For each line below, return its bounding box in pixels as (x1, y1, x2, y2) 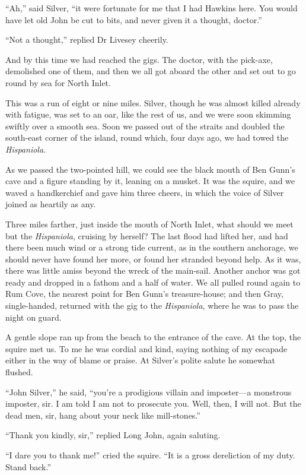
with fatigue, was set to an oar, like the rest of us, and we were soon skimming (5, 108, 291, 121)
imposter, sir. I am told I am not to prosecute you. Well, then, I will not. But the (5, 397, 301, 410)
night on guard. (5, 311, 62, 323)
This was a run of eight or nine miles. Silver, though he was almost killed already (5, 96, 301, 109)
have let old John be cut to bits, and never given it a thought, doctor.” (5, 13, 262, 26)
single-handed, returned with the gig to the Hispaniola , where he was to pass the (5, 299, 299, 312)
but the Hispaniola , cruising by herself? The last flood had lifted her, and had (5, 229, 288, 242)
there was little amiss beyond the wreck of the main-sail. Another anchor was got (5, 264, 301, 277)
